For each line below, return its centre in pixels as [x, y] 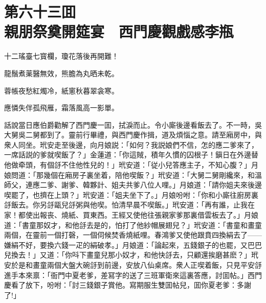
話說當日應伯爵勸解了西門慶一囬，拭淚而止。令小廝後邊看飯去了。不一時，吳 [133, 124]
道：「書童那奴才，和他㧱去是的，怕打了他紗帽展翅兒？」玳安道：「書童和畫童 [133, 225]
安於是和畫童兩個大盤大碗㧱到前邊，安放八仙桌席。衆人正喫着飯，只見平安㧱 [133, 265]
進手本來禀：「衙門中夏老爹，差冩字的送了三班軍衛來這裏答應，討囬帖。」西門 [133, 275]
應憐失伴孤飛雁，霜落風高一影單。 [61, 108]
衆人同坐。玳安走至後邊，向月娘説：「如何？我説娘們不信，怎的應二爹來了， [131, 144]
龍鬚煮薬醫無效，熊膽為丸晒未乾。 [61, 73]
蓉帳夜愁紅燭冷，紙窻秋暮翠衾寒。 [61, 90]
